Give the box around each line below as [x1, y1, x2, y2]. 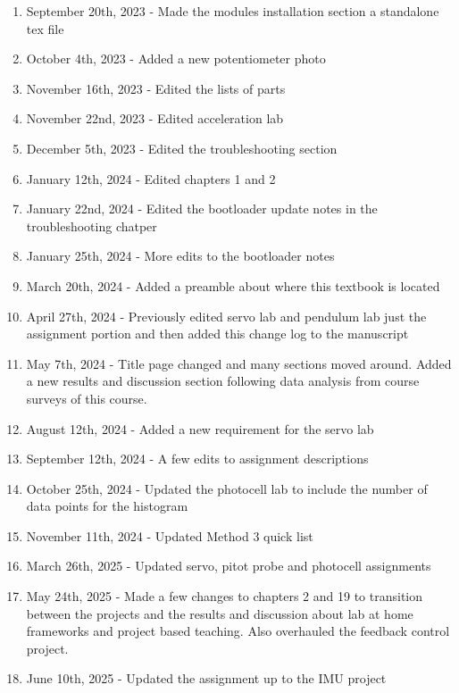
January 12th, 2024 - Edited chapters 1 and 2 [26, 169, 276, 188]
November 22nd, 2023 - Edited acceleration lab [26, 109, 284, 128]
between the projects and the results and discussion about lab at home [26, 604, 413, 622]
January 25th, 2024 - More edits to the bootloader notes [26, 246, 335, 265]
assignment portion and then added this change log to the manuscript [26, 324, 409, 343]
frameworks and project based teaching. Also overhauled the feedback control [26, 622, 450, 640]
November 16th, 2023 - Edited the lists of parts [26, 79, 286, 97]
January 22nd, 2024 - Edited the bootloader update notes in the [26, 199, 378, 218]
